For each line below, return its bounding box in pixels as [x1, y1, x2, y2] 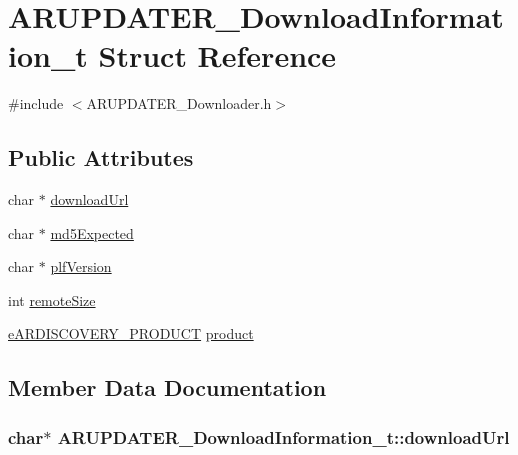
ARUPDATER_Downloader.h [86, 93, 272, 114]
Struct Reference [98, 35, 337, 76]
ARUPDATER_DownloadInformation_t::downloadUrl [57, 424, 510, 449]
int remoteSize [8, 289, 96, 310]
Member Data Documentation [8, 372, 327, 403]
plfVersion [50, 256, 112, 277]
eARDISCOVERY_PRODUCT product [8, 323, 254, 344]
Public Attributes [8, 142, 194, 173]
